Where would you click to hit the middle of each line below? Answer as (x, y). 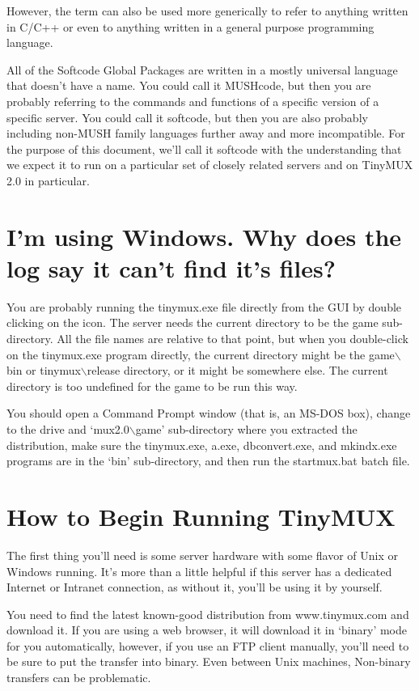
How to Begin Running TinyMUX (201, 516)
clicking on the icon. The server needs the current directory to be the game (193, 322)
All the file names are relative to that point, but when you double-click (233, 339)
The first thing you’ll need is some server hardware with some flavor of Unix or (203, 555)
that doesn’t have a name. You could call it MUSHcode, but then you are (189, 85)
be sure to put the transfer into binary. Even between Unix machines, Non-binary (209, 661)
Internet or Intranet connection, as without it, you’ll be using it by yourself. (195, 587)
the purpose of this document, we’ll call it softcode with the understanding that (204, 148)
